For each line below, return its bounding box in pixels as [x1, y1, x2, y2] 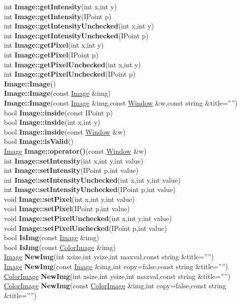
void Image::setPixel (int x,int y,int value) [4, 193, 135, 204]
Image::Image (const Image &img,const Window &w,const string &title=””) [4, 97, 238, 108]
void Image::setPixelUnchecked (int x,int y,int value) [4, 213, 172, 223]
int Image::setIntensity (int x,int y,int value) [4, 155, 144, 166]
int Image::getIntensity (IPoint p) [4, 11, 112, 21]
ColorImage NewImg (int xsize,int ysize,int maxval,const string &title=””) [4, 271, 231, 281]
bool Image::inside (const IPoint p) [4, 107, 113, 117]
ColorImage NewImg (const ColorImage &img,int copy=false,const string [4, 280, 226, 291]
